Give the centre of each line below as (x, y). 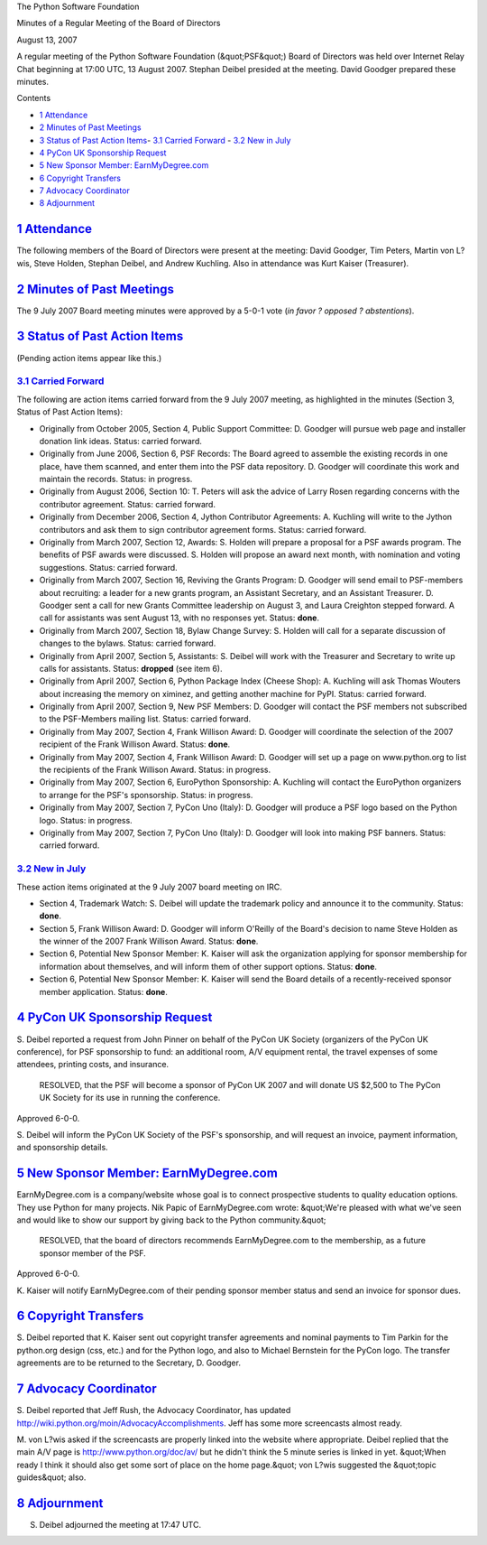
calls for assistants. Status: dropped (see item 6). (131, 668)
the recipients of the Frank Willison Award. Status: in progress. (155, 770)
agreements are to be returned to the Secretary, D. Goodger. (129, 1363)
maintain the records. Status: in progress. (116, 479)
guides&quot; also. (51, 1477)
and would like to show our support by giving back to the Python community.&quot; (171, 1220)
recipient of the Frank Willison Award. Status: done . (135, 744)
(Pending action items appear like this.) (89, 358)
